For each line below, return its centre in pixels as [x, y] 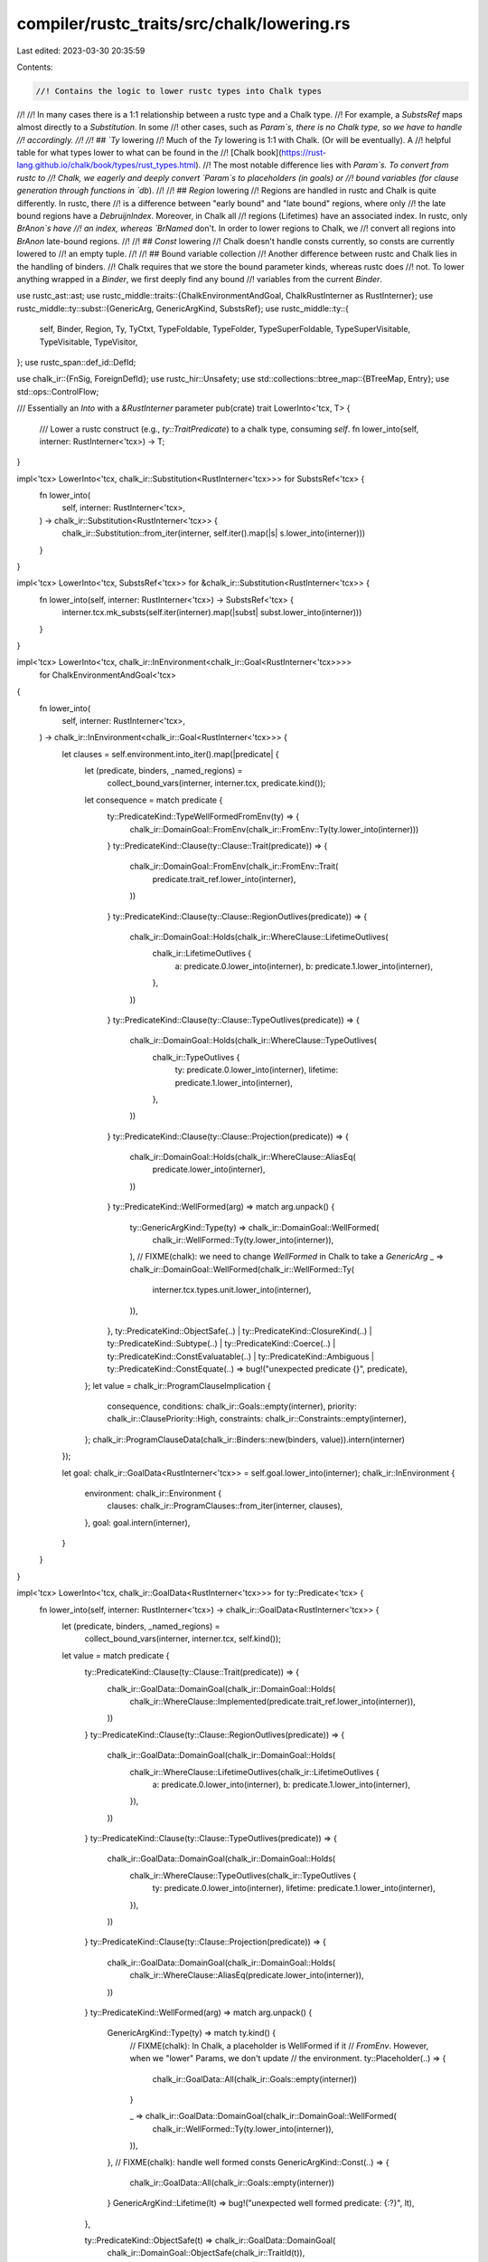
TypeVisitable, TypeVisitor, [89, 342]
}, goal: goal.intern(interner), [137, 1522]
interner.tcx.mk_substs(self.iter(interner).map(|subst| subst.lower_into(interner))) [212, 613]
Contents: [35, 67]
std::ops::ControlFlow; [58, 391]
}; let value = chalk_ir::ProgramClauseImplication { [178, 1385]
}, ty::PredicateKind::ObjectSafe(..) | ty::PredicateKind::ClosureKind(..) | [239, 1331]
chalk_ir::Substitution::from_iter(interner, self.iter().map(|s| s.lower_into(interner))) [214, 533]
